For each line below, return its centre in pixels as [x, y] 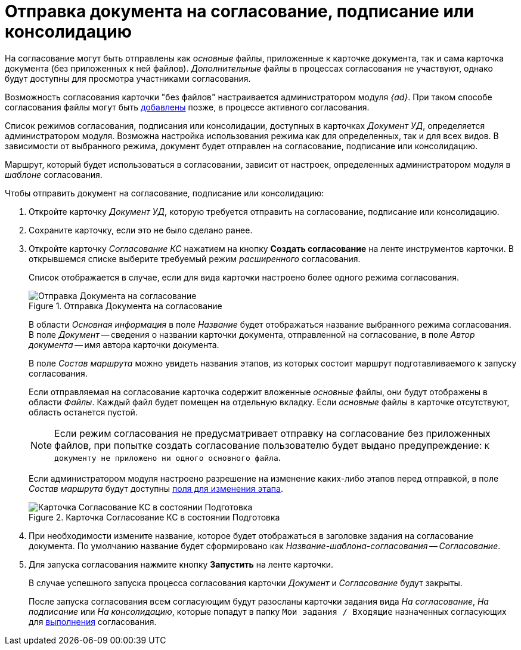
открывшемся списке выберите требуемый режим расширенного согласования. [195, 258]
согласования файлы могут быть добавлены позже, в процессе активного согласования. [187, 107]
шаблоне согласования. [54, 174]
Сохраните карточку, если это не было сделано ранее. [141, 230]
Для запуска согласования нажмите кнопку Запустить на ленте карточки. [181, 564]
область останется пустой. [83, 412]
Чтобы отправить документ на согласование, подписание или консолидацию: [165, 193]
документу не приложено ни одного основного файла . [168, 457]
